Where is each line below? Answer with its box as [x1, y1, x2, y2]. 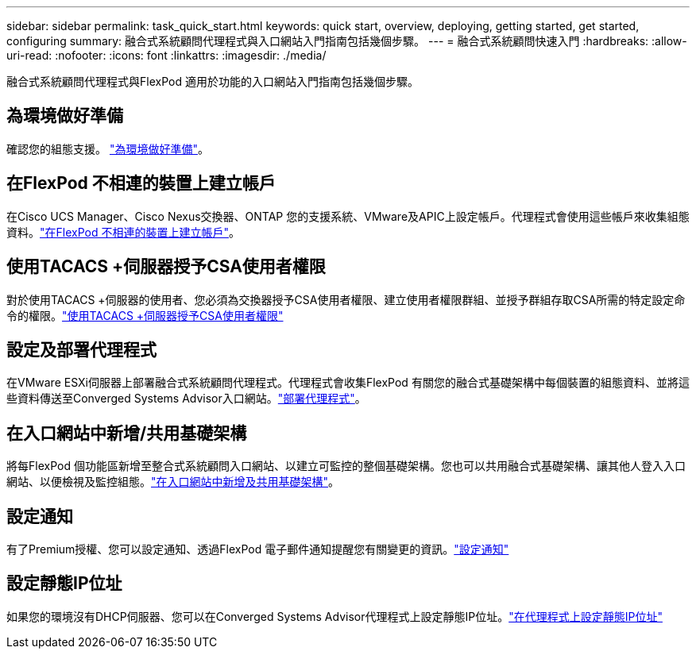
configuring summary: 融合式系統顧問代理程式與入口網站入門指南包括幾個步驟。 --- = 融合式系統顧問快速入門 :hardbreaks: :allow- [6, 34, 687, 48]
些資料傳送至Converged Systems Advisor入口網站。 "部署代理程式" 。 [6, 391, 366, 406]
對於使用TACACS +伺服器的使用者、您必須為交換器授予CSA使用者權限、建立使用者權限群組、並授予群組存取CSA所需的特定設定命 [6, 292, 686, 306]
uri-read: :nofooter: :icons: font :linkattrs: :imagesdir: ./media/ [6, 48, 327, 62]
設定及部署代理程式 [6, 339, 157, 360]
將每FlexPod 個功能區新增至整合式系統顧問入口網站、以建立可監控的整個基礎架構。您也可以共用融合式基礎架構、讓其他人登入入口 [6, 459, 686, 473]
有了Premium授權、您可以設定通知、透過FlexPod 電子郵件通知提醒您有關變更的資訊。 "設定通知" [6, 542, 509, 557]
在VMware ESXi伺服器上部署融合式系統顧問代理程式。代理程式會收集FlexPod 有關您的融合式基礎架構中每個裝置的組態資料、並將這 [6, 376, 690, 390]
